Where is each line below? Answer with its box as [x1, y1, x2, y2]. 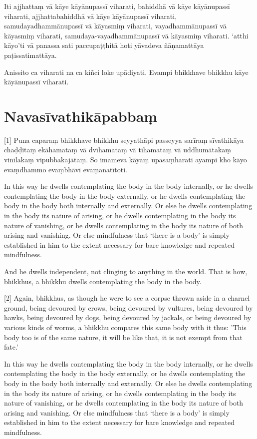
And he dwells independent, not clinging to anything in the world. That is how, [4, 266, 248, 276]
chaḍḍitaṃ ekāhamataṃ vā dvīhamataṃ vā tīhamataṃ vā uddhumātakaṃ [4, 144, 231, 155]
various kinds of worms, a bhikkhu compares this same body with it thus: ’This [4, 322, 247, 332]
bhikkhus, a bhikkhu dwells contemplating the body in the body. [4, 276, 202, 286]
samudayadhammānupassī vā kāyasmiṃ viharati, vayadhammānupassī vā [4, 20, 227, 31]
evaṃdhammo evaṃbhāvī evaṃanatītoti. [4, 164, 127, 174]
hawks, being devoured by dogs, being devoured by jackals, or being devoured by [4, 312, 252, 323]
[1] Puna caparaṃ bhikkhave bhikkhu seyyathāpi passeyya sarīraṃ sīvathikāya [4, 134, 244, 145]
